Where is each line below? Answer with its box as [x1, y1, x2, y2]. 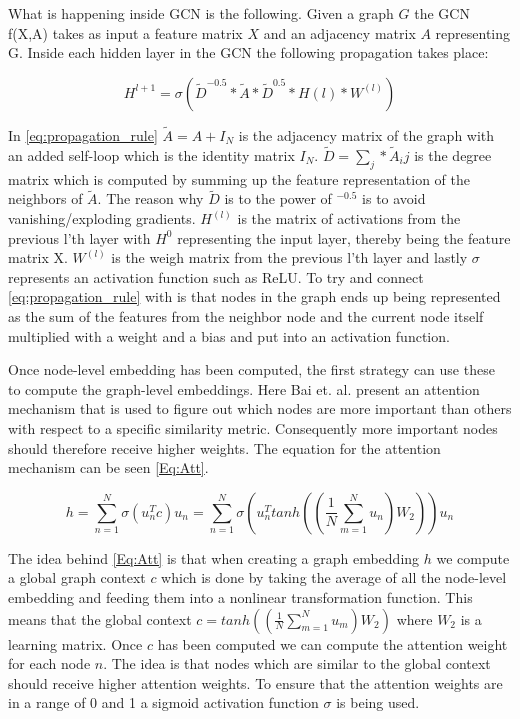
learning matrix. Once [8, 633, 143, 654]
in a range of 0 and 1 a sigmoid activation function [8, 692, 319, 713]
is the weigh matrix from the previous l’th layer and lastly [111, 247, 468, 268]
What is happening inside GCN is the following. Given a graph [8, 3, 394, 23]
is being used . [336, 692, 420, 713]
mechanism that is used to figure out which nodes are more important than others [8, 398, 512, 419]
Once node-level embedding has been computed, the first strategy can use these [8, 359, 495, 380]
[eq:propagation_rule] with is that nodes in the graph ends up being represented [8, 286, 501, 307]
